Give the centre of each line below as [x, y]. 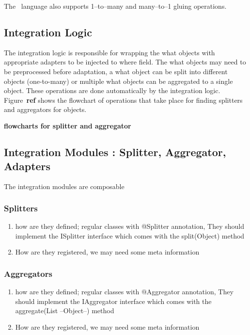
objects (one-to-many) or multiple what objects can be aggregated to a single [118, 81]
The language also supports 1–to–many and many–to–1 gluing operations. [115, 6]
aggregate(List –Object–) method [65, 311]
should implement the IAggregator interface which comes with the [113, 301]
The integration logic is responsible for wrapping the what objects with [109, 52]
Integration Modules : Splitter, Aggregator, [115, 152]
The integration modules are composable [64, 186]
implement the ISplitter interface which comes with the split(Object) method [130, 235]
